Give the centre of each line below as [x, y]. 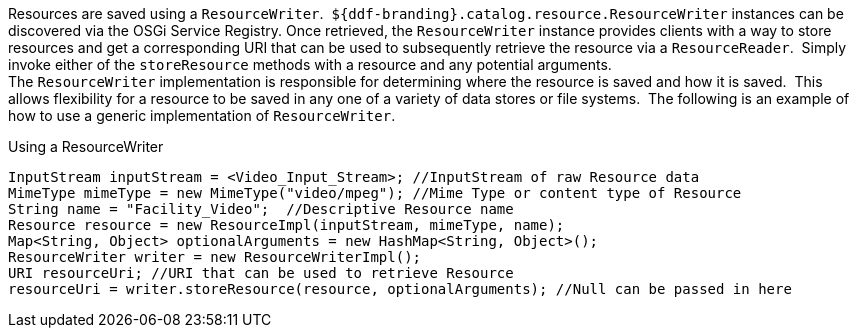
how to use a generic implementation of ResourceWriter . [202, 115]
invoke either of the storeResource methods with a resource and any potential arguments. [310, 64]
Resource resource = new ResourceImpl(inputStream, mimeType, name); [286, 225]
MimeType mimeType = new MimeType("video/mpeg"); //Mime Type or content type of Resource [375, 193]
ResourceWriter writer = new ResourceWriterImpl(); [215, 257]
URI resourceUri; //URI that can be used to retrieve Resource [261, 273]
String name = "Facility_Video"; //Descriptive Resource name [261, 209]
